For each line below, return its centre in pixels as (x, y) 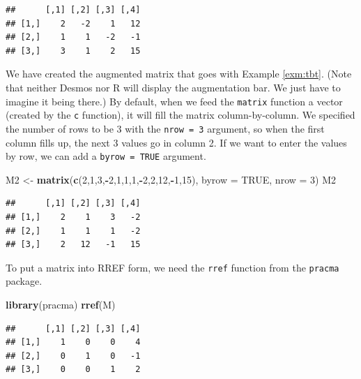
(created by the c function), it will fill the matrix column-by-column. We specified (180, 115)
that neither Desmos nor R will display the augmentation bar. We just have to (173, 87)
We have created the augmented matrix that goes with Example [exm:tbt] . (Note (179, 74)
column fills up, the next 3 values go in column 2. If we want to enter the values (176, 142)
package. (24, 281)
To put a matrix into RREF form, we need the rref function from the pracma (172, 267)
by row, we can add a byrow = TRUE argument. (106, 156)
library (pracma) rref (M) (61, 304)
